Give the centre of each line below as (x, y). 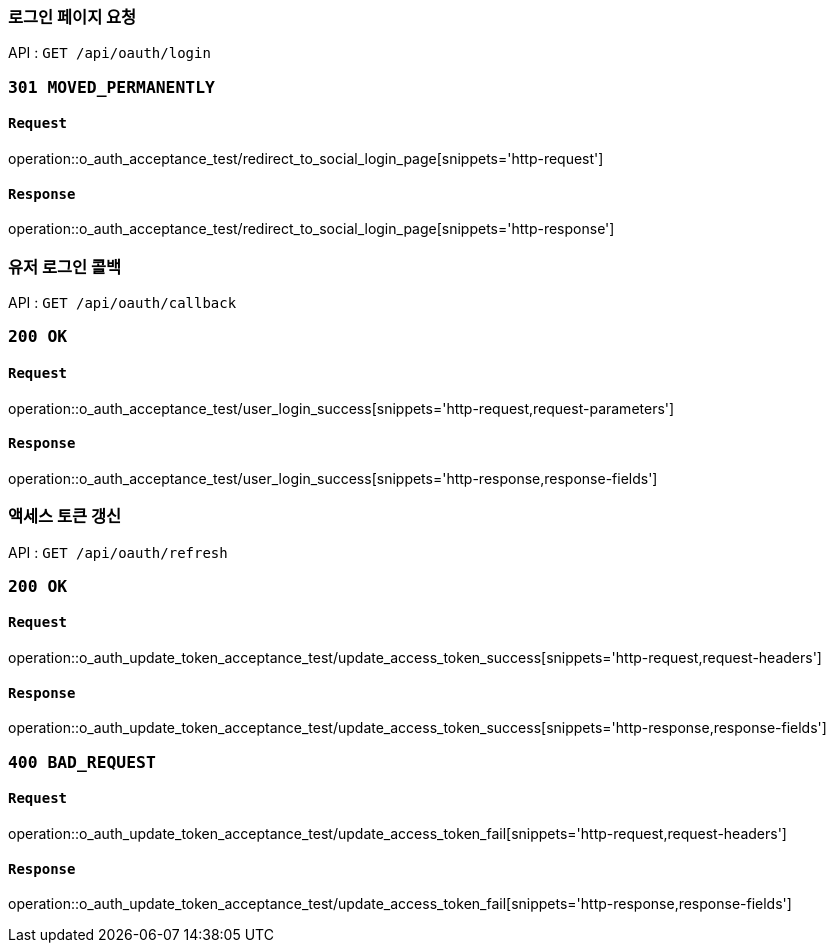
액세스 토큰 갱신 (65, 516)
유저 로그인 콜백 (65, 266)
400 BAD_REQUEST (82, 762)
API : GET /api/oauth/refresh (118, 552)
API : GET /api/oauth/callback (122, 302)
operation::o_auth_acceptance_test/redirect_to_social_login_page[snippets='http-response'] (311, 229)
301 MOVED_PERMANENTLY (111, 87)
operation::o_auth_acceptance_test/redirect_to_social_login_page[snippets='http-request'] (306, 158)
